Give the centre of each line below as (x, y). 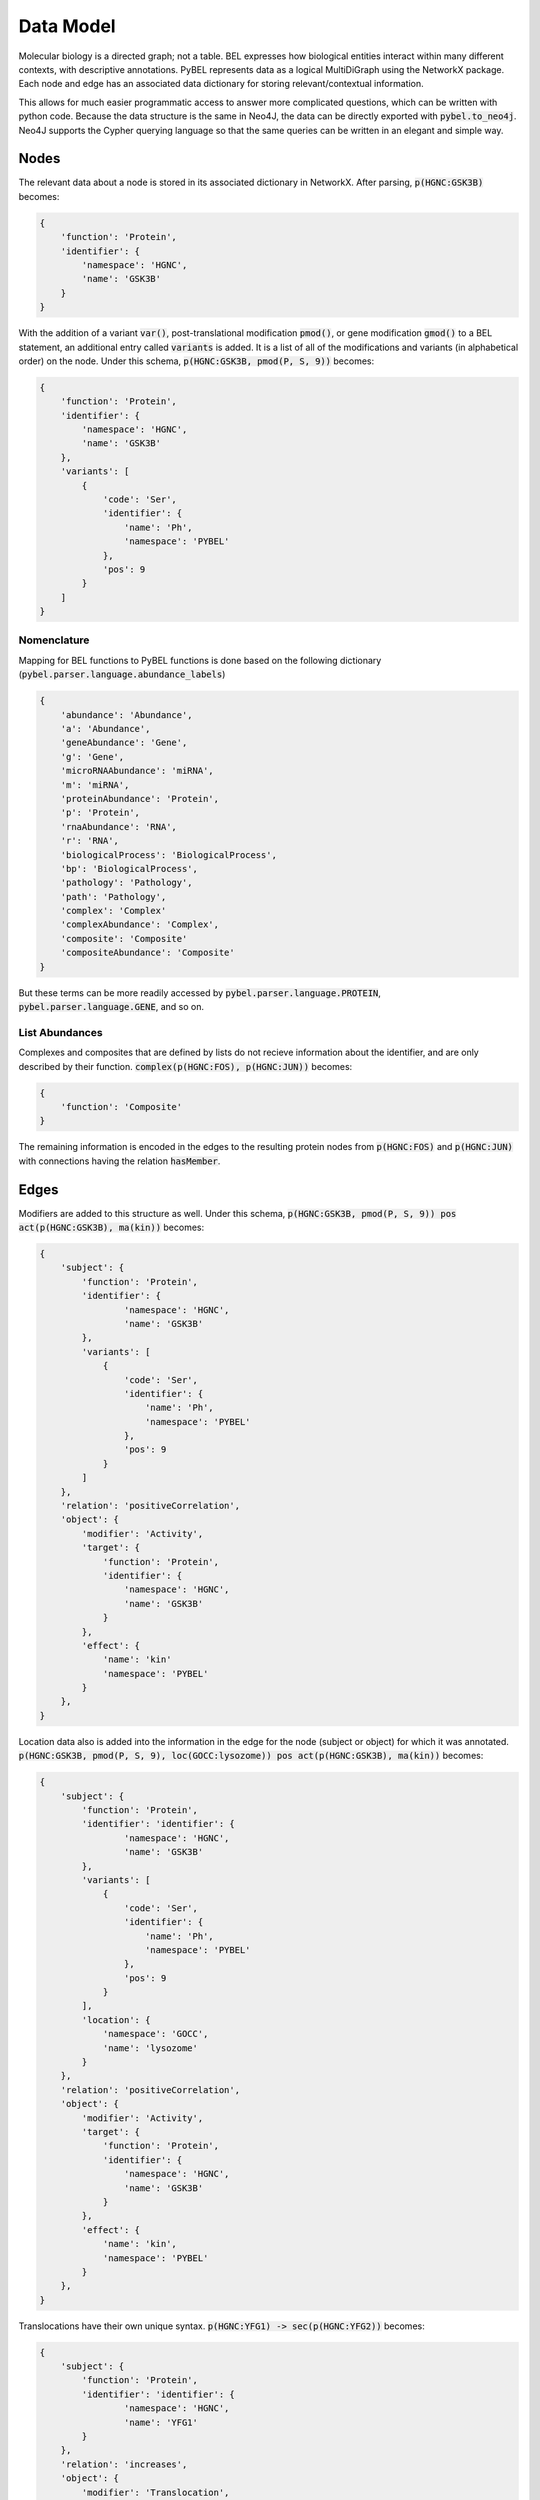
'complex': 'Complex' (113, 911)
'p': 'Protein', (100, 813)
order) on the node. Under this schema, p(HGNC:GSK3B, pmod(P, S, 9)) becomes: (196, 361)
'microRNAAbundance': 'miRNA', (137, 771)
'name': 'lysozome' (150, 2048)
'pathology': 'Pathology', (127, 883)
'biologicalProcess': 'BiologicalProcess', (168, 854)
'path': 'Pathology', (113, 896)
